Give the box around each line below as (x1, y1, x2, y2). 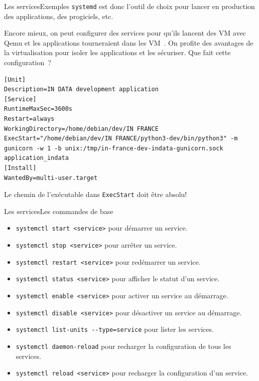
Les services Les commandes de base (4, 206, 113, 216)
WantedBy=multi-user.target (4, 174, 98, 181)
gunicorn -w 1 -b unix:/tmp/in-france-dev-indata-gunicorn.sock (4, 144, 223, 152)
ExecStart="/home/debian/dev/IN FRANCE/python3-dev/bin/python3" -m (4, 135, 238, 142)
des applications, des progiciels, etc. (4, 11, 113, 21)
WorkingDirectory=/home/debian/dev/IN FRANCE (4, 125, 159, 132)
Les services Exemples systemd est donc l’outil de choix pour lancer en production (4, 1, 255, 11)
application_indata (4, 154, 69, 162)
